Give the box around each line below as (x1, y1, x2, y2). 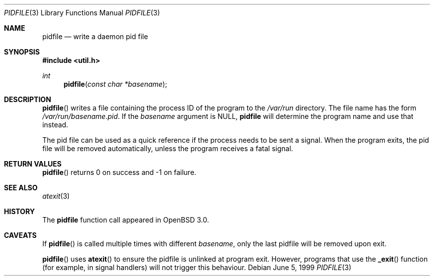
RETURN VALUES (4, 160, 62, 168)
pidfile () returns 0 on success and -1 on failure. (42, 168, 197, 176)
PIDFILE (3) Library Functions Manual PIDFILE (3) (4, 8, 160, 17)
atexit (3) (42, 192, 70, 200)
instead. (42, 120, 68, 129)
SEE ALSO (4, 183, 38, 192)
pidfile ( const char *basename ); (63, 80, 167, 88)
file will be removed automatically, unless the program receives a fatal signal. (42, 144, 293, 153)
